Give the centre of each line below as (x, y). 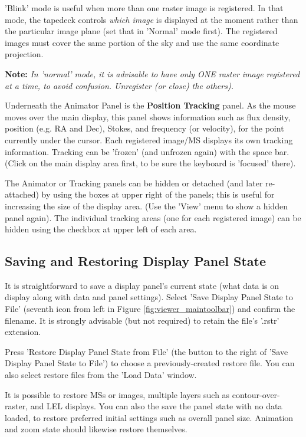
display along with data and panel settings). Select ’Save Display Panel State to (149, 297)
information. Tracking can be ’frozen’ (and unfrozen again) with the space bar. (147, 151)
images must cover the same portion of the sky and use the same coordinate (142, 42)
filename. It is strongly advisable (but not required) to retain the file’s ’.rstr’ (142, 320)
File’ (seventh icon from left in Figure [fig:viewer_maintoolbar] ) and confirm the (150, 309)
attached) (22, 194)
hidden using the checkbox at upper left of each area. (101, 229)
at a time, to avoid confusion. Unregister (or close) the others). (119, 85)
